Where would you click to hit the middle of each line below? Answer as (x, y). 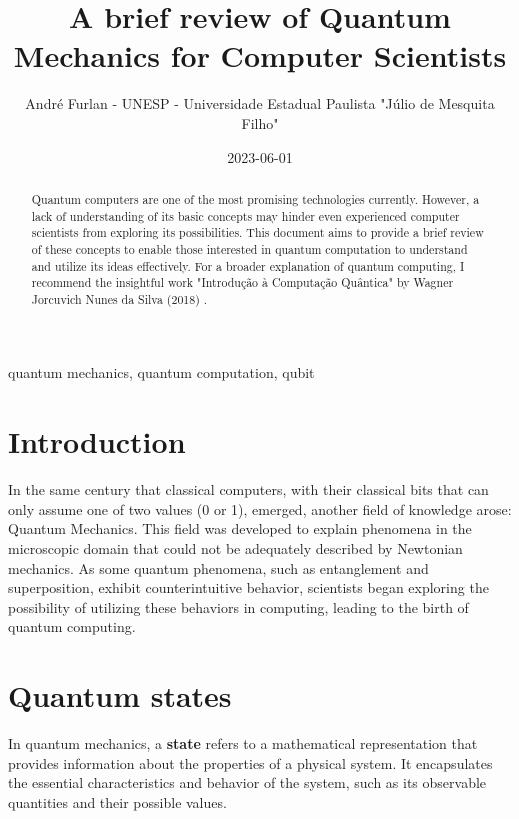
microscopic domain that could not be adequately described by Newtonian (235, 547)
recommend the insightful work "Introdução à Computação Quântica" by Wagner (242, 282)
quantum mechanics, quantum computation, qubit (161, 372)
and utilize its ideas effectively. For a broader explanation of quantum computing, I (248, 265)
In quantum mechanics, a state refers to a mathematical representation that (243, 743)
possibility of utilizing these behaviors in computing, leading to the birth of (238, 606)
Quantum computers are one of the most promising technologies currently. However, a (255, 198)
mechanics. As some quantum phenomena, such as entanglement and (218, 567)
